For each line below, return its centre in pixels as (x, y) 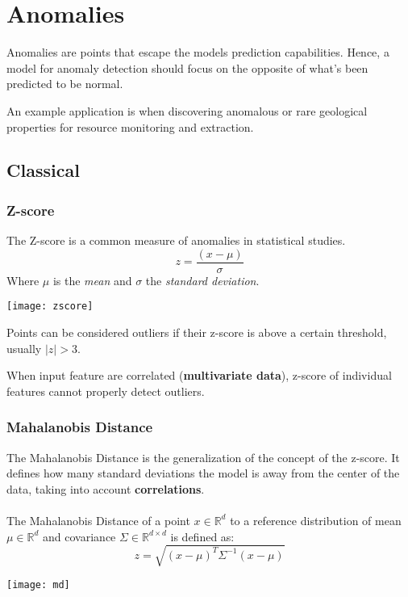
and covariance (79, 536)
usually (24, 348)
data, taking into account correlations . (106, 488)
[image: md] (38, 584)
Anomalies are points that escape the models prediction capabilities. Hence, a (198, 52)
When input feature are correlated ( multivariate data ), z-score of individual (199, 375)
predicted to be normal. (65, 84)
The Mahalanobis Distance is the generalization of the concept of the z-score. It (203, 457)
